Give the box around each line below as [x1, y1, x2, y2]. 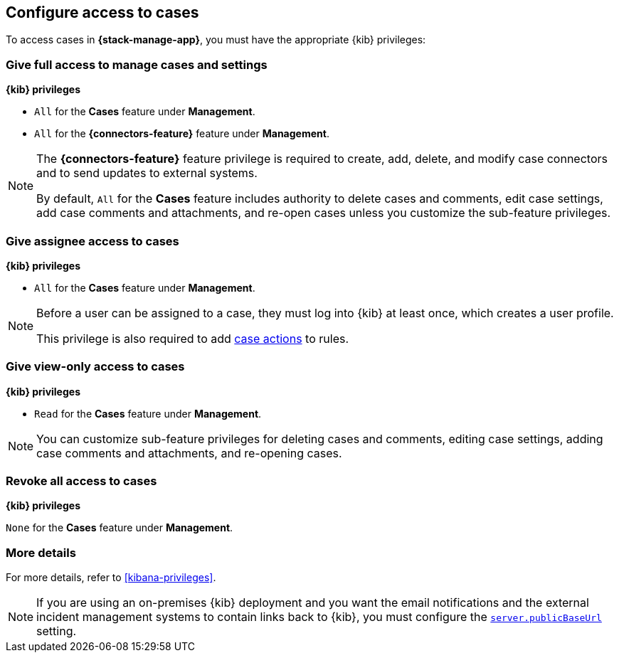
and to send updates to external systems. [36, 166, 258, 181]
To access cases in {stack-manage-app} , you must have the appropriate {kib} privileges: [6, 33, 426, 46]
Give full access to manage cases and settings [6, 57, 268, 72]
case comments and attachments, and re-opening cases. [36, 445, 342, 460]
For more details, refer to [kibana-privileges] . [6, 571, 216, 584]
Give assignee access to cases [6, 233, 179, 248]
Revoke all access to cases [6, 474, 157, 489]
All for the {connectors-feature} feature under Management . [34, 127, 329, 140]
